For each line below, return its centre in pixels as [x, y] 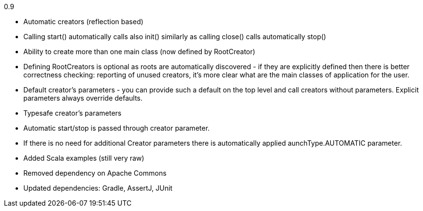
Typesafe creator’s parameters [72, 113]
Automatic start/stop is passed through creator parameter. [117, 128]
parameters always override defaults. [83, 98]
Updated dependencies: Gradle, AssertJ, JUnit [98, 188]
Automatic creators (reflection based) [83, 22]
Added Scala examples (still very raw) [84, 158]
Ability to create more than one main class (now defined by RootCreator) [139, 52]
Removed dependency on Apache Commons [95, 173]
